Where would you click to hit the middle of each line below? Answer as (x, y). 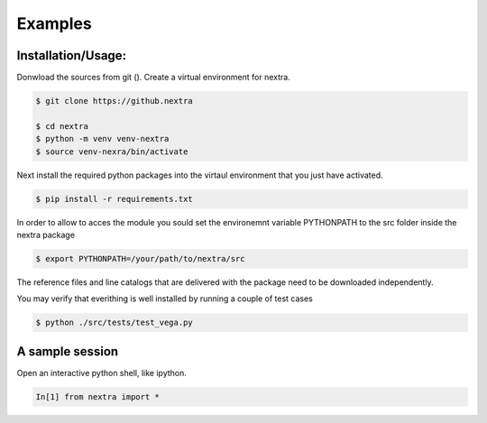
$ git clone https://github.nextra (114, 101)
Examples (54, 23)
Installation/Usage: (71, 55)
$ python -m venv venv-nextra (102, 139)
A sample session (68, 351)
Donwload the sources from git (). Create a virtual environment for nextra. (153, 78)
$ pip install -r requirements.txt (114, 199)
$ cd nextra (62, 126)
